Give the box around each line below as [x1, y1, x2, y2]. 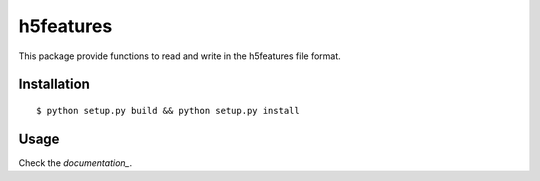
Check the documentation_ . [18, 156, 133, 169]
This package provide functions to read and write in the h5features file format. [18, 50, 342, 62]
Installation [18, 76, 90, 93]
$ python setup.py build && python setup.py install [36, 105, 300, 116]
